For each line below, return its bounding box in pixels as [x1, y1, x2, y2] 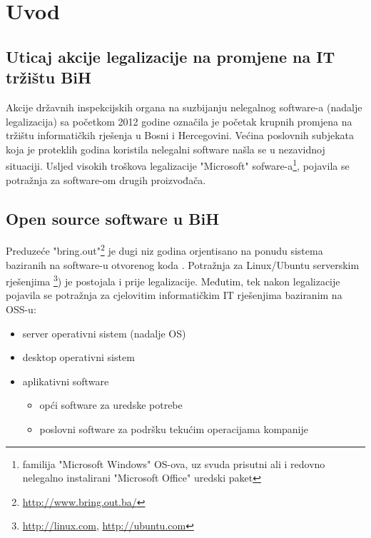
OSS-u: [6, 302, 36, 317]
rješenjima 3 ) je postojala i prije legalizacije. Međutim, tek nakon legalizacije [6, 272, 340, 288]
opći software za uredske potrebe [39, 397, 183, 412]
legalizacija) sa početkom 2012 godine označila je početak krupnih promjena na [6, 113, 352, 128]
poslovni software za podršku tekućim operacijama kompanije [39, 422, 309, 437]
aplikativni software [22, 373, 109, 388]
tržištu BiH [6, 66, 91, 88]
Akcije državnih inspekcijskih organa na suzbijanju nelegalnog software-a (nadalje [6, 99, 362, 114]
